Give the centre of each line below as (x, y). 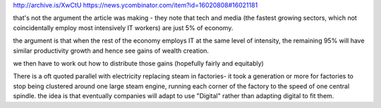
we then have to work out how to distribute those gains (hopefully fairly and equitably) (138, 63)
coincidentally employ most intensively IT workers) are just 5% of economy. (123, 27)
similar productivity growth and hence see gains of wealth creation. (111, 50)
